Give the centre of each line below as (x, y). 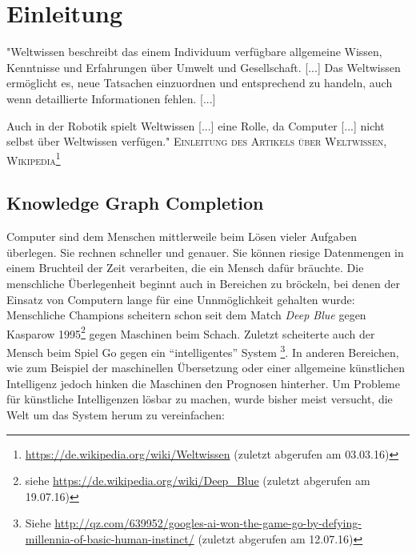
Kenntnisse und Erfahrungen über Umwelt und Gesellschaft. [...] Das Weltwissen (204, 67)
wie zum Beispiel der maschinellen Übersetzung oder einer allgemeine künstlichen (206, 368)
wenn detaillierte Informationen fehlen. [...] (111, 98)
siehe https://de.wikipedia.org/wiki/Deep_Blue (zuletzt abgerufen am (198, 481)
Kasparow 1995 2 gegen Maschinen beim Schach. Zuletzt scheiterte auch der (191, 332)
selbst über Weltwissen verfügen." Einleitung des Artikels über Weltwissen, (197, 141)
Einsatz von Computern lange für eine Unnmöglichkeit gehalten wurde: (181, 299)
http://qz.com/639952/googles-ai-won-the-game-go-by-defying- (208, 523)
